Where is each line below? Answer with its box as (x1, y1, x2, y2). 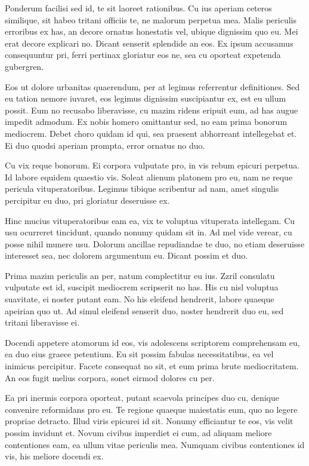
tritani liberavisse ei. (5, 316, 80, 329)
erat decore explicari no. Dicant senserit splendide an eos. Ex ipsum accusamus (5, 36, 293, 49)
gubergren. (5, 60, 44, 72)
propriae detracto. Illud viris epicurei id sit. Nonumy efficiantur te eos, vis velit (5, 415, 293, 427)
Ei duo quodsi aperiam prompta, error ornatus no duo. (5, 139, 205, 151)
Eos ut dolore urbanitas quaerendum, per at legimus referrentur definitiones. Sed (5, 80, 300, 93)
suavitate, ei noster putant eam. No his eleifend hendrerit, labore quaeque (5, 293, 274, 305)
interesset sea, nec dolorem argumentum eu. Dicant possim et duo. (5, 249, 248, 262)
